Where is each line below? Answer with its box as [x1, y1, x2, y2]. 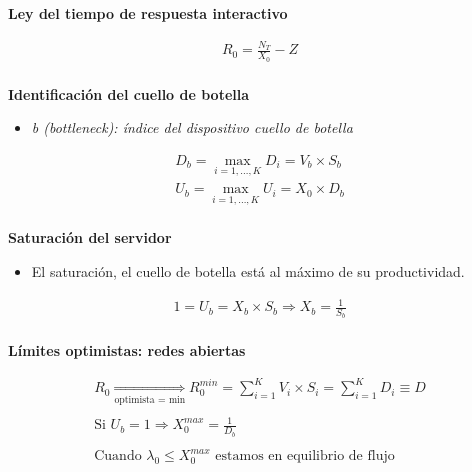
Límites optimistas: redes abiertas [8, 340, 246, 361]
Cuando [94, 449, 142, 464]
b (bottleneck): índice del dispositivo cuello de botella [31, 117, 353, 138]
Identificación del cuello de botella [8, 83, 250, 104]
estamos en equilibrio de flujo [215, 449, 395, 464]
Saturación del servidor [8, 227, 172, 248]
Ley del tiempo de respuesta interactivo [8, 3, 288, 23]
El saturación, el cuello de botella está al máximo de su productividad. [31, 260, 465, 281]
